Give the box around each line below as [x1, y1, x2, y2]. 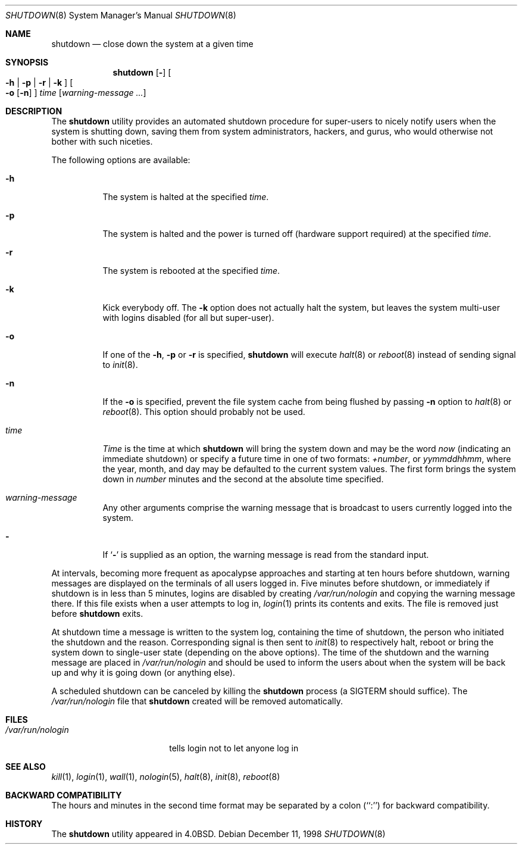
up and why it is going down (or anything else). [51, 667, 236, 678]
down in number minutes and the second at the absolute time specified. [102, 474, 384, 484]
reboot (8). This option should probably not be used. [102, 407, 305, 417]
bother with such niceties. [51, 136, 153, 146]
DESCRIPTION [5, 106, 62, 116]
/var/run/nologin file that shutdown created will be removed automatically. [51, 696, 343, 706]
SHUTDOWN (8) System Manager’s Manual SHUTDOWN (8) [5, 10, 236, 20]
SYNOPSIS [5, 57, 49, 67]
